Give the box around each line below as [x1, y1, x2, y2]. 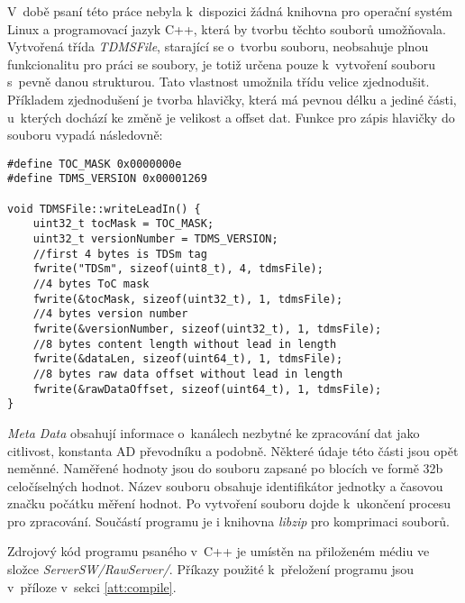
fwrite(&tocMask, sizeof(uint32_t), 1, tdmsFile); [32, 292, 343, 306]
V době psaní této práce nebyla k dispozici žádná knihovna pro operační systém [7, 2, 452, 20]
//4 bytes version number [32, 307, 188, 321]
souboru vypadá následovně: [7, 125, 163, 144]
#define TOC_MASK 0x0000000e [7, 157, 182, 170]
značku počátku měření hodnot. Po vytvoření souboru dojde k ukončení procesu [7, 494, 451, 513]
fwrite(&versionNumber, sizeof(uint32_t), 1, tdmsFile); [32, 322, 382, 335]
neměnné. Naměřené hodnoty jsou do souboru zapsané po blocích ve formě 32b [7, 459, 443, 478]
